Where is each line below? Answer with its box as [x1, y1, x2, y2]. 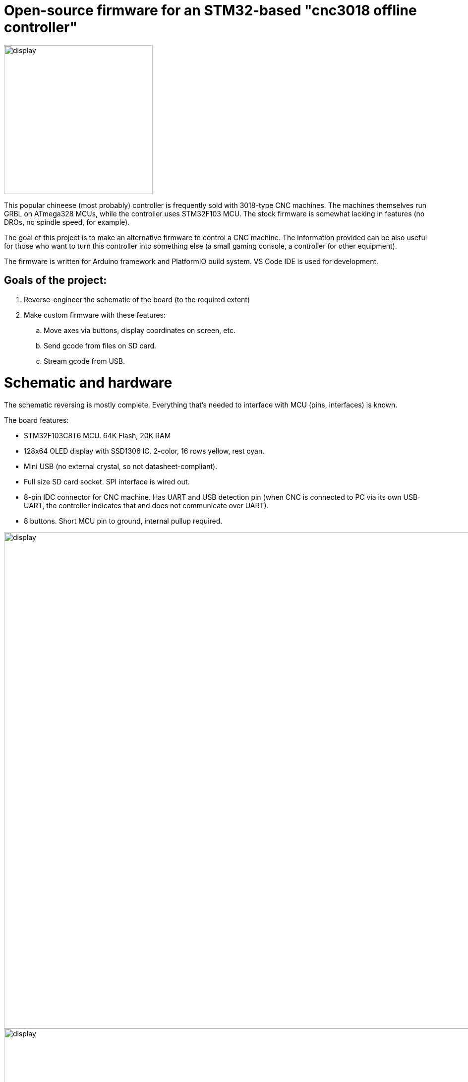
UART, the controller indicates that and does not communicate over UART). [24, 501, 269, 510]
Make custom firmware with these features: [24, 310, 166, 319]
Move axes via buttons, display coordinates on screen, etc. [44, 326, 235, 335]
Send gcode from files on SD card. [44, 341, 157, 350]
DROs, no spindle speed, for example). [4, 217, 130, 226]
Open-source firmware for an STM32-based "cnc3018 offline [4, 2, 417, 19]
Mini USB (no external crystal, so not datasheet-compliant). [24, 462, 218, 471]
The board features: [4, 416, 69, 425]
